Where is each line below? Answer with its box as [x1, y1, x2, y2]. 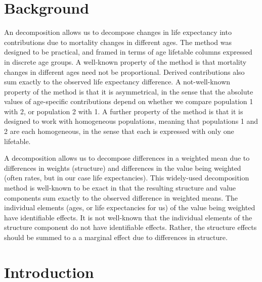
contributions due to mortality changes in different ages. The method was [4, 36, 232, 47]
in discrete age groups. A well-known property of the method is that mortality [4, 56, 247, 67]
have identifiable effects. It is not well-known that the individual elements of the [4, 212, 252, 222]
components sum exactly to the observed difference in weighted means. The [4, 192, 238, 203]
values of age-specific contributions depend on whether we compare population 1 [4, 96, 253, 107]
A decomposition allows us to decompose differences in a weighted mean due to [4, 153, 250, 163]
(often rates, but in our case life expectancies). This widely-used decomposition [4, 172, 249, 183]
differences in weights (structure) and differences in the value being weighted [4, 162, 241, 173]
